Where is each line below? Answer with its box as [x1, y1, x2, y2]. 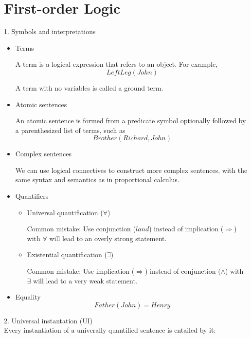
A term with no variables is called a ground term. [15, 82, 163, 93]
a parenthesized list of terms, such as [15, 125, 125, 135]
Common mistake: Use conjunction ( [27, 224, 136, 234]
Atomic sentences [15, 99, 67, 109]
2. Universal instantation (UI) [4, 315, 93, 325]
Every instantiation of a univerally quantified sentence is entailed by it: [4, 325, 216, 335]
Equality [15, 292, 41, 302]
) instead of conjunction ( [144, 266, 221, 276]
